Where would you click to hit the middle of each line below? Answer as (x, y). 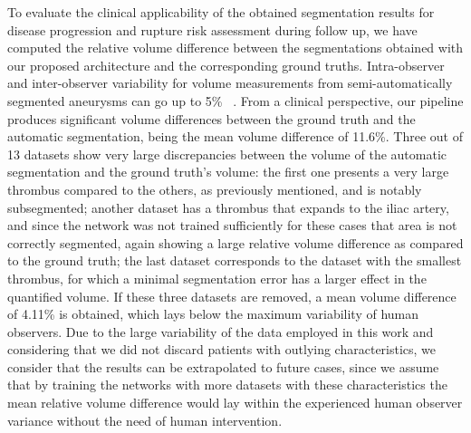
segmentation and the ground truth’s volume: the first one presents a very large (228, 172)
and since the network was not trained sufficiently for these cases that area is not (232, 225)
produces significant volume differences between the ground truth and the (211, 118)
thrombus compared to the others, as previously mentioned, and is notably (215, 189)
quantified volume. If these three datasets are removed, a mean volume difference (232, 296)
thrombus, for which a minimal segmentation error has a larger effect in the (217, 278)
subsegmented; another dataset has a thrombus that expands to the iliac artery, (228, 207)
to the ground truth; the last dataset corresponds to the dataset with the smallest (235, 260)
